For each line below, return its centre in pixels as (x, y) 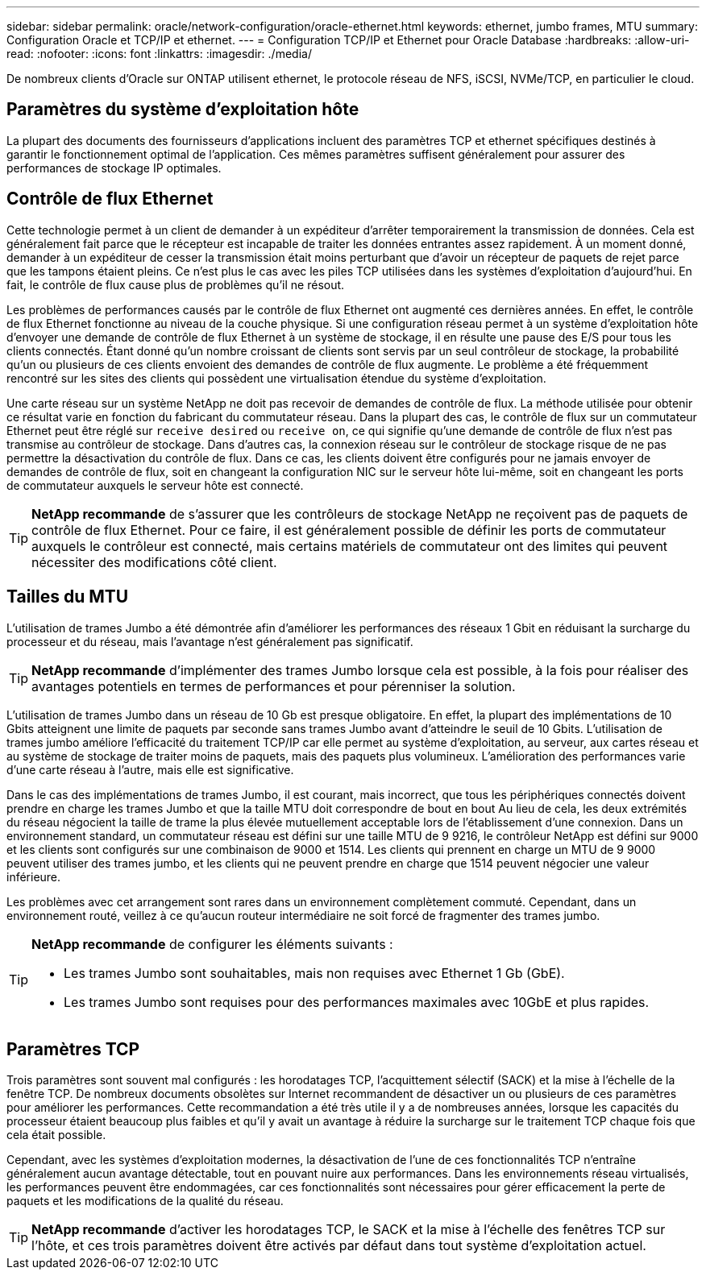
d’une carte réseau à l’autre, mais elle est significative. (150, 769)
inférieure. (34, 876)
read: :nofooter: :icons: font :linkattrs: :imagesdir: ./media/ (159, 54)
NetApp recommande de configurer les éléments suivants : (212, 944)
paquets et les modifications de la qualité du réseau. (145, 1201)
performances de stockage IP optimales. (114, 168)
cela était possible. (56, 1135)
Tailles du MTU (68, 597)
